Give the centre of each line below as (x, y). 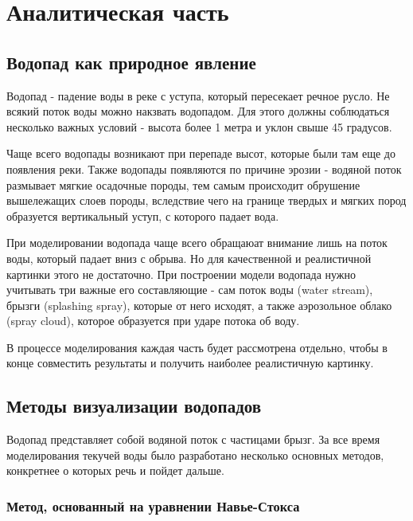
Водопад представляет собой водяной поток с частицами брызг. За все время (193, 439)
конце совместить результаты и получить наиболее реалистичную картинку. (190, 363)
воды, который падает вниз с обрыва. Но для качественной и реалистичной (189, 258)
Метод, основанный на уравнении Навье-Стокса (153, 505)
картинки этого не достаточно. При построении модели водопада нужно (181, 274)
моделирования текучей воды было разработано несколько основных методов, (195, 454)
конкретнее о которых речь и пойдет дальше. (115, 470)
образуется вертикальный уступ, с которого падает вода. (143, 215)
